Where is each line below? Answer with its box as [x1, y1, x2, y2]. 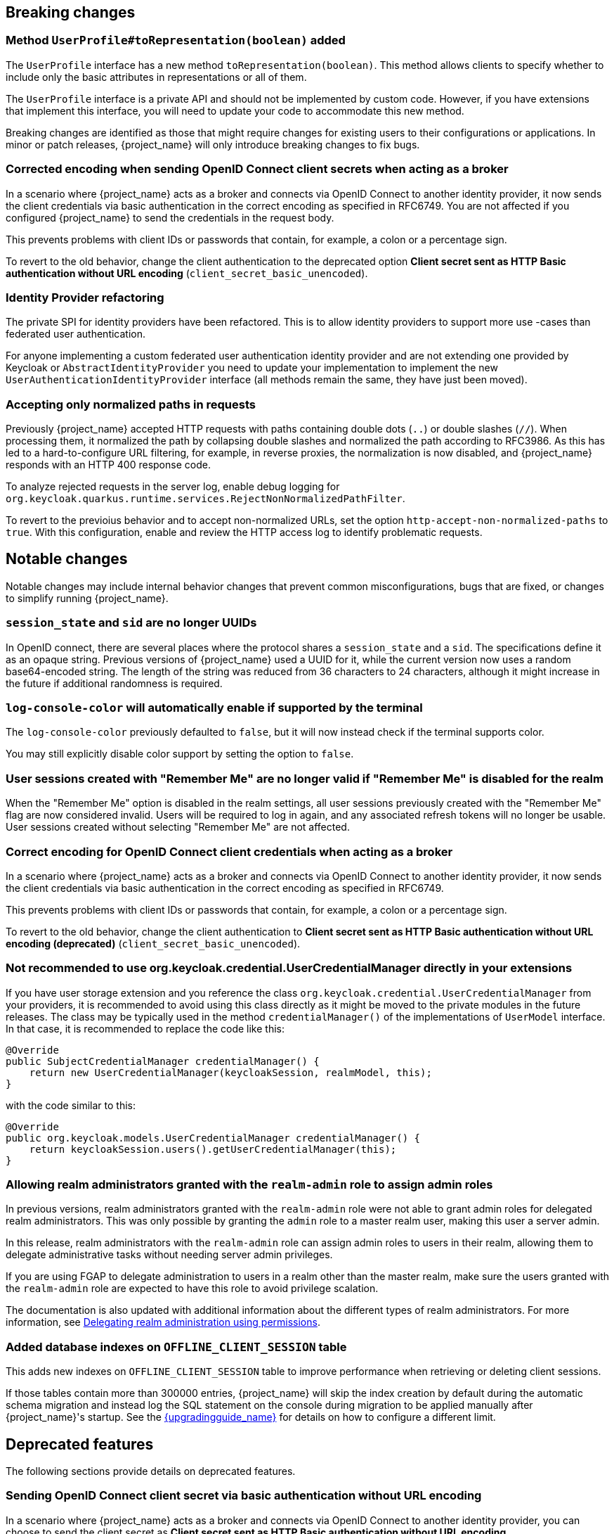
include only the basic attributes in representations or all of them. [6, 70, 307, 83]
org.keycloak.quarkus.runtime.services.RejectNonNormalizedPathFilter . [6, 492, 405, 505]
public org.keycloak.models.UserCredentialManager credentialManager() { [6, 1132, 421, 1144]
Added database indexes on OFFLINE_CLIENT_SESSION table [6, 1339, 347, 1354]
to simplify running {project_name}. [6, 592, 169, 604]
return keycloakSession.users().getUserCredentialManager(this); [29, 1143, 397, 1155]
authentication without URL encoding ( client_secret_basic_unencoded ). [6, 267, 368, 279]
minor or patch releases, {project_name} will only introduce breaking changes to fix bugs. [6, 138, 420, 151]
